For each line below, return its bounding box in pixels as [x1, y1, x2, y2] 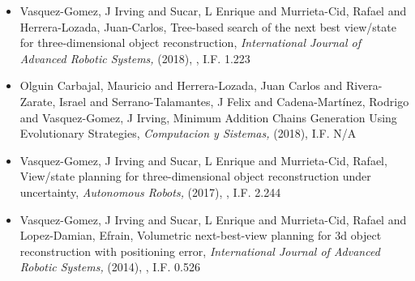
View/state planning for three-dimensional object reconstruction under [19, 168, 371, 185]
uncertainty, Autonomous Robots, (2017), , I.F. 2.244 [19, 183, 281, 200]
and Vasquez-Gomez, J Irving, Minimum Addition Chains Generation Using [19, 109, 397, 126]
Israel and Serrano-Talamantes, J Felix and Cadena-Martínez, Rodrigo [59, 92, 409, 109]
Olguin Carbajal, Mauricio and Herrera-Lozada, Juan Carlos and [19, 77, 343, 94]
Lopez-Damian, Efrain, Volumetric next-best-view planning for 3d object [19, 227, 382, 244]
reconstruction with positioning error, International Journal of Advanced [19, 242, 380, 259]
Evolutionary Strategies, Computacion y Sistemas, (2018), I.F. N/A [19, 125, 357, 142]
